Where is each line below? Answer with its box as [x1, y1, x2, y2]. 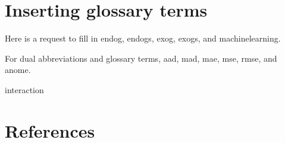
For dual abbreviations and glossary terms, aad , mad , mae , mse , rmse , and [5, 52, 277, 64]
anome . [5, 63, 31, 76]
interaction [5, 83, 44, 96]
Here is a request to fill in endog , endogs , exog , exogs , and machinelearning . [5, 32, 281, 45]
